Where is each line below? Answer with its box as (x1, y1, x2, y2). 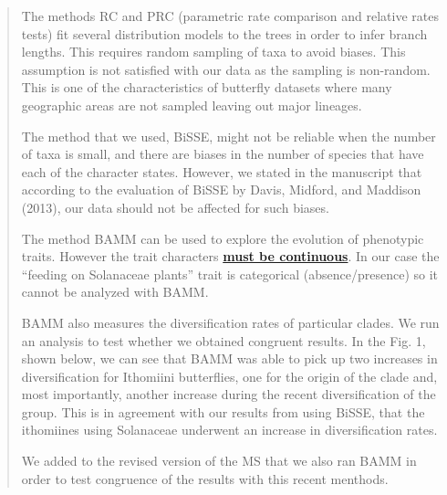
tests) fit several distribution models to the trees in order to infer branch (21, 24, 428, 43)
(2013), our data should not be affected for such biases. (21, 197, 329, 216)
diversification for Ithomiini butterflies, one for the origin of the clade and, (21, 366, 438, 385)
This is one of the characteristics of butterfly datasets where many (21, 78, 392, 97)
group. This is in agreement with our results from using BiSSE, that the (21, 402, 425, 421)
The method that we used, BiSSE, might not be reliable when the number (21, 126, 436, 145)
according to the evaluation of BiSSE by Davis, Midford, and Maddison (21, 180, 421, 199)
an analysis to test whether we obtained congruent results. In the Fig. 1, (21, 331, 426, 350)
